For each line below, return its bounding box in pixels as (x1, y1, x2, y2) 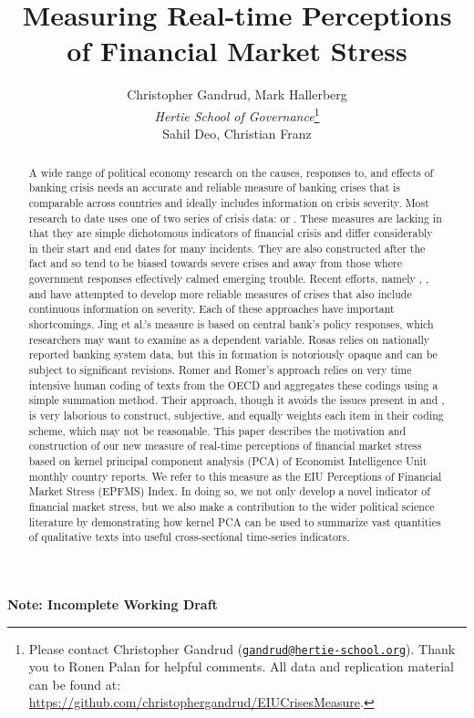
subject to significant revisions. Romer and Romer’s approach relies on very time (28, 362, 412, 378)
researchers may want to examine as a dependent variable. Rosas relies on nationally (28, 331, 430, 347)
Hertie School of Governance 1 (154, 103, 320, 125)
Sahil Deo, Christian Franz (162, 124, 312, 143)
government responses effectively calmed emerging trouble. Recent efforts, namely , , (28, 271, 429, 286)
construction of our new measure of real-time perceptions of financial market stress (28, 438, 422, 453)
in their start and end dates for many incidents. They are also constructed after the (28, 240, 426, 255)
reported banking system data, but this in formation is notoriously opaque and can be (28, 347, 438, 362)
